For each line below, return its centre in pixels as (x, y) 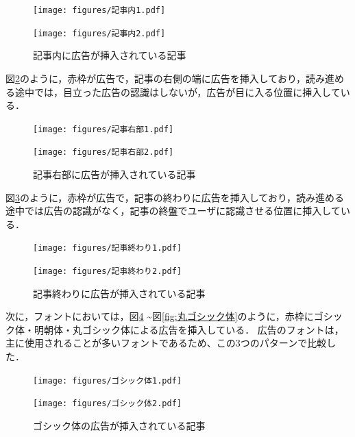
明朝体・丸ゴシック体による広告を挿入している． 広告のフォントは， (189, 329)
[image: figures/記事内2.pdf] (99, 33)
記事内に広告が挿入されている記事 (110, 55)
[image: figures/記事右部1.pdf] (103, 129)
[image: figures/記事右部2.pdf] (103, 152)
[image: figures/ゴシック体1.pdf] (107, 380)
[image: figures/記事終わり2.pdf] (107, 272)
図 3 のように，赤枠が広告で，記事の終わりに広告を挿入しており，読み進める (175, 197)
